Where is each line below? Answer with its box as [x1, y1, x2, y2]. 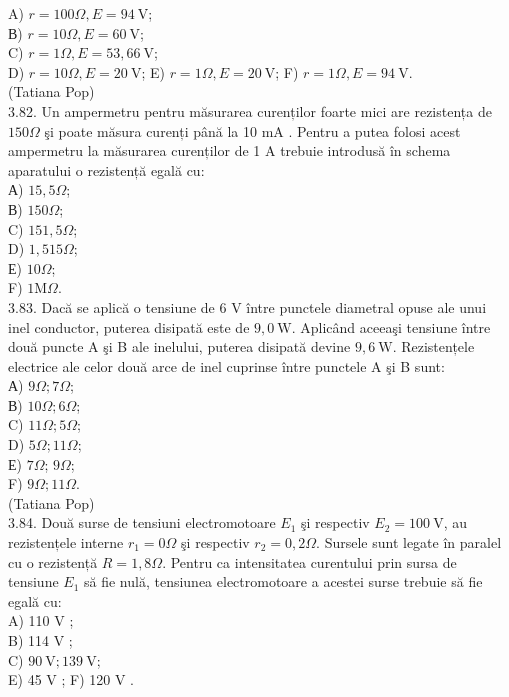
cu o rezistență [8, 551, 98, 572]
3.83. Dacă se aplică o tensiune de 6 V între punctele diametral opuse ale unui [8, 296, 487, 317]
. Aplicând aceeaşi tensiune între [291, 316, 491, 337]
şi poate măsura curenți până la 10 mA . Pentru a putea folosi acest [44, 120, 461, 141]
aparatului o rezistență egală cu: [8, 159, 205, 180]
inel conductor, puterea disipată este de [8, 316, 250, 337]
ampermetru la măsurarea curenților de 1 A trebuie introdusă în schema [8, 140, 451, 161]
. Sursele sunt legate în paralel [316, 532, 502, 553]
